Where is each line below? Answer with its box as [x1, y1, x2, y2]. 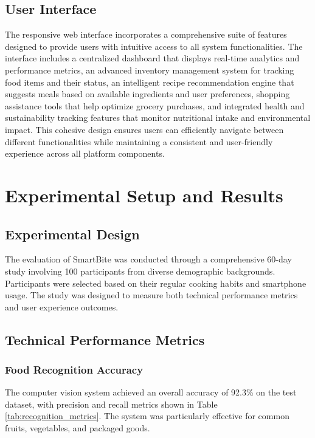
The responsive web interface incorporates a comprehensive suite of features [5, 28, 287, 41]
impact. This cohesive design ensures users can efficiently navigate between [5, 123, 284, 135]
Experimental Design [5, 224, 140, 243]
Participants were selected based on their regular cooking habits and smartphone [5, 276, 306, 289]
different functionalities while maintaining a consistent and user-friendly [5, 135, 273, 148]
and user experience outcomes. [5, 300, 119, 313]
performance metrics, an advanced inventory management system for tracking [5, 63, 294, 76]
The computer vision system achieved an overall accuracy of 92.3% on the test [5, 386, 297, 399]
